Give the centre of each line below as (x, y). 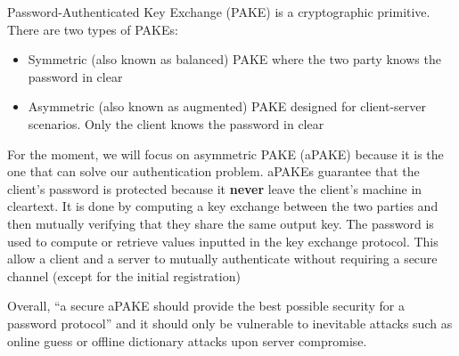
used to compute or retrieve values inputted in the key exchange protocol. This (223, 241)
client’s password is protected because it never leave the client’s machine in (215, 188)
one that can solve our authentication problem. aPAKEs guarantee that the (213, 171)
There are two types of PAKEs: (93, 29)
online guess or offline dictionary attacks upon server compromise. (187, 340)
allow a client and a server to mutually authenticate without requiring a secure (222, 259)
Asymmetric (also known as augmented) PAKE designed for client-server (227, 106)
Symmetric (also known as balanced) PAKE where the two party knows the (234, 59)
